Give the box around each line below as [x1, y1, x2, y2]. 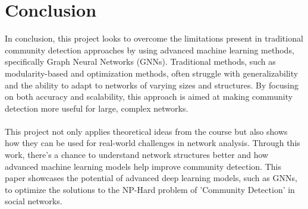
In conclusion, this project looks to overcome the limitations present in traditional [5, 32, 303, 45]
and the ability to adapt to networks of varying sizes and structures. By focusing [5, 78, 298, 91]
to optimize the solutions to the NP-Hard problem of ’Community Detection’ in [5, 183, 295, 195]
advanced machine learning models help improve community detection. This [5, 160, 281, 172]
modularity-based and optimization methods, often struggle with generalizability [5, 66, 298, 79]
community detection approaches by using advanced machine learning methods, [5, 43, 294, 56]
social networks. [5, 195, 62, 207]
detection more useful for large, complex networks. [5, 102, 188, 114]
